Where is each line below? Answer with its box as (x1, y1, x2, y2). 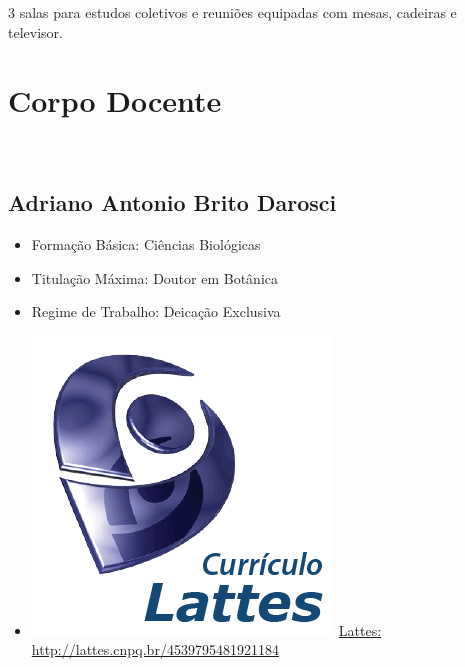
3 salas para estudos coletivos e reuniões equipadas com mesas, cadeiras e (8, 2, 457, 22)
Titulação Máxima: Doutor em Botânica (31, 267, 278, 288)
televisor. (8, 21, 63, 42)
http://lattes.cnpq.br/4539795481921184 (31, 639, 279, 660)
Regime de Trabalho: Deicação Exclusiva (31, 301, 281, 322)
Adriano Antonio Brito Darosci (8, 187, 337, 218)
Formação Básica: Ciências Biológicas (31, 234, 261, 255)
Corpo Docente (8, 80, 222, 121)
